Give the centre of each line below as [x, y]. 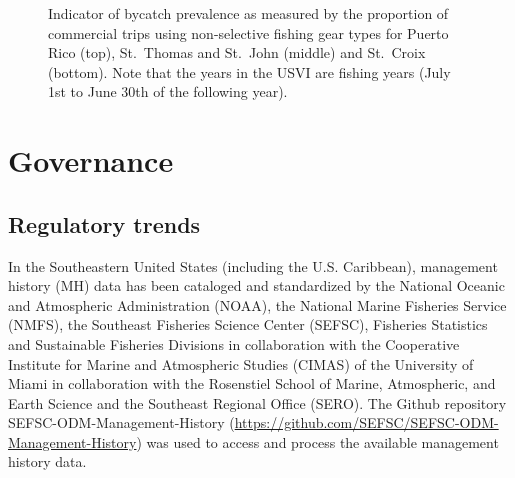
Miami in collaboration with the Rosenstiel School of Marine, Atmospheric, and [252, 383]
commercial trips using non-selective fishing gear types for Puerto [248, 32]
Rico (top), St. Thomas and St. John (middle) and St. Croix [237, 52]
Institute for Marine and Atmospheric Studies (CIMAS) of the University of [241, 363]
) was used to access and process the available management [317, 441]
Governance [91, 160]
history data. [47, 461]
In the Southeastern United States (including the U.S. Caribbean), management [253, 265]
